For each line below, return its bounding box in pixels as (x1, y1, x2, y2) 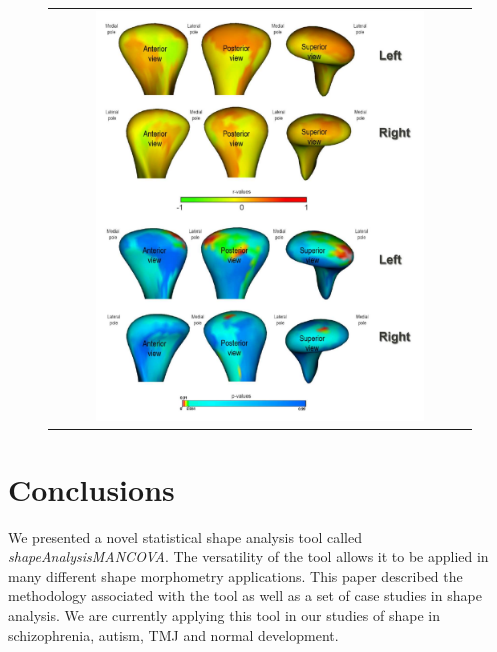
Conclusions (8, 468, 175, 509)
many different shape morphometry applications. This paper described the (8, 565, 463, 586)
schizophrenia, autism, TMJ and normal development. (8, 624, 339, 645)
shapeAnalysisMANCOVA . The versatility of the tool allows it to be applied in (8, 546, 489, 567)
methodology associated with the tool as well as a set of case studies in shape (8, 585, 482, 606)
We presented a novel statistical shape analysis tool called (8, 526, 362, 547)
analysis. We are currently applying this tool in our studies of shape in (8, 604, 440, 625)
